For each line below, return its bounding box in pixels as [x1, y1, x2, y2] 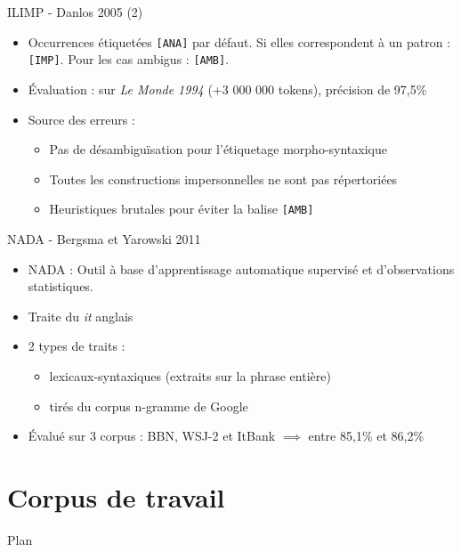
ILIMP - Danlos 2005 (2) [7, 3, 143, 20]
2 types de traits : [28, 337, 125, 355]
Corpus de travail [7, 478, 225, 515]
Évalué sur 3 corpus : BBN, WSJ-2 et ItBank [28, 426, 276, 445]
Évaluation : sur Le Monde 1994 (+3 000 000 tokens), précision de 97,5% [28, 79, 427, 98]
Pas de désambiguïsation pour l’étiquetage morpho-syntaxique [49, 140, 387, 158]
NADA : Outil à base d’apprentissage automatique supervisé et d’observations [28, 259, 455, 278]
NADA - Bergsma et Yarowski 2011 [7, 229, 201, 248]
